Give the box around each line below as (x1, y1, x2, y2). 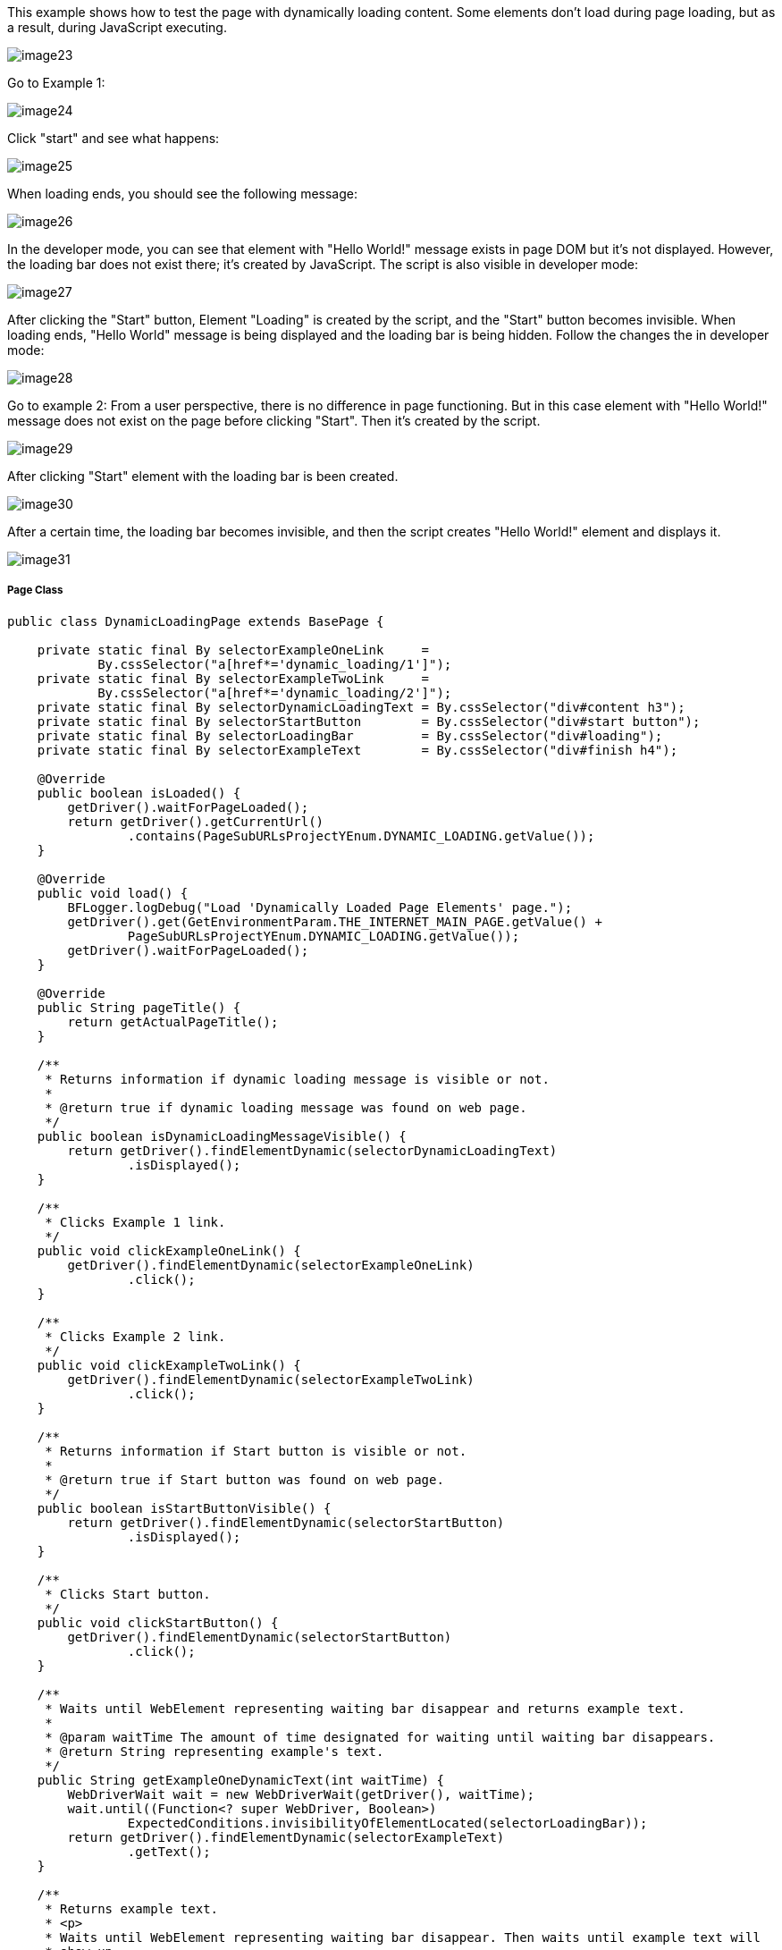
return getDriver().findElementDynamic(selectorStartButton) (67, 1515, 505, 1530)
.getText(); (127, 1844, 211, 1859)
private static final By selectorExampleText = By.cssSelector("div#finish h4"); (37, 742, 678, 757)
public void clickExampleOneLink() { (37, 1243, 301, 1258)
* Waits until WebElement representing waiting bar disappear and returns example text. (45, 1701, 685, 1716)
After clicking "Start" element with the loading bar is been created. (7, 469, 399, 484)
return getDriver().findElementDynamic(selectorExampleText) (67, 1829, 505, 1844)
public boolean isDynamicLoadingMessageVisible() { (37, 1128, 407, 1144)
